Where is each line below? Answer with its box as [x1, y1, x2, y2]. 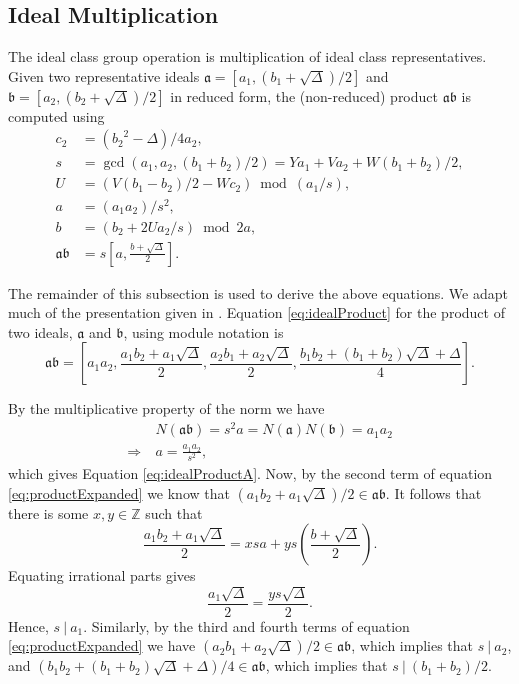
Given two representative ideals [8, 65, 200, 86]
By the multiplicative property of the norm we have [8, 398, 325, 419]
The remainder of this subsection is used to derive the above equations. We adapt [8, 282, 508, 303]
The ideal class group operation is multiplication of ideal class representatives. [8, 46, 487, 67]
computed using [8, 105, 105, 126]
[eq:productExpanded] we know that [8, 482, 230, 503]
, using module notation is [123, 321, 284, 342]
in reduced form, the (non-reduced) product [170, 85, 438, 106]
